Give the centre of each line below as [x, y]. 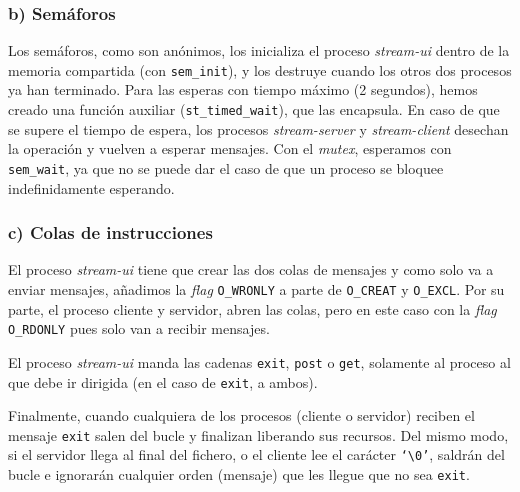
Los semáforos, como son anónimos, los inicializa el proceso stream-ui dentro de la [259, 50]
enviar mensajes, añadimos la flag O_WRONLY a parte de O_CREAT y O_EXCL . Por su [256, 288]
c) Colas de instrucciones [110, 232]
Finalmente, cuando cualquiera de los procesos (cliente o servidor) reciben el [241, 415]
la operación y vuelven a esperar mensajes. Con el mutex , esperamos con [230, 148]
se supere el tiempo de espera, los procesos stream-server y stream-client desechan [258, 128]
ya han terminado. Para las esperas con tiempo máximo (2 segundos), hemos [243, 89]
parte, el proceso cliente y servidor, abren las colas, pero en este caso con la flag [252, 308]
